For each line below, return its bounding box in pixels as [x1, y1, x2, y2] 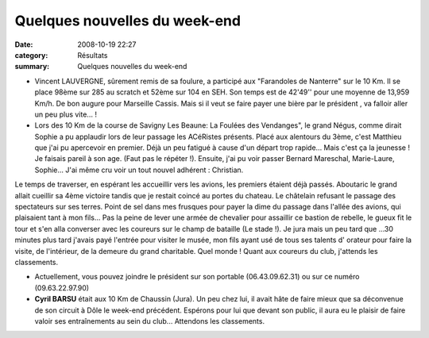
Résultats [77, 50, 108, 60]
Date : [14, 40, 33, 49]
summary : [14, 62, 50, 71]
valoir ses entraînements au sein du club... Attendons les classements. [34, 316, 265, 325]
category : [14, 50, 48, 60]
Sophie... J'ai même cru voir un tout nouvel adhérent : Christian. [34, 165, 244, 175]
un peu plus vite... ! [34, 109, 97, 119]
